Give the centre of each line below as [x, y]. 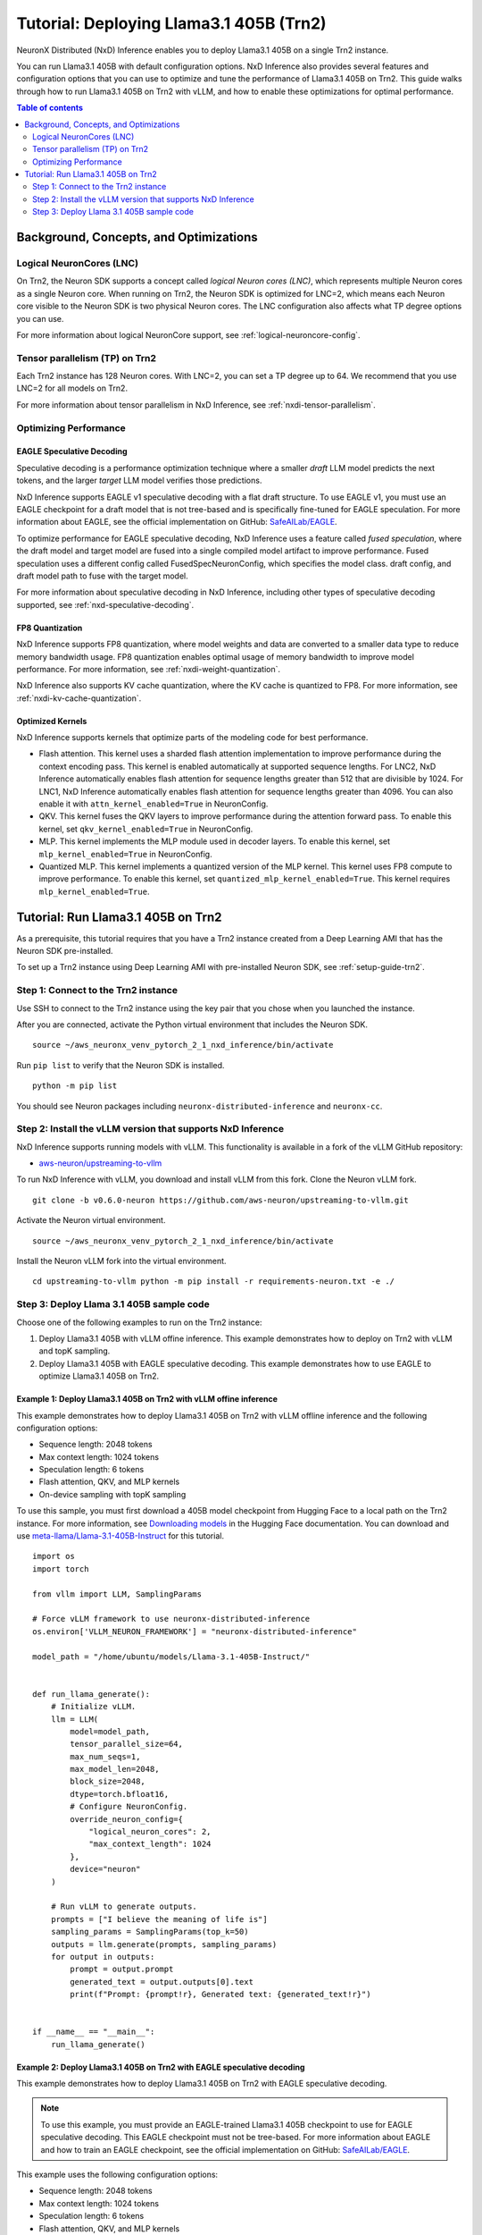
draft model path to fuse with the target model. [102, 576]
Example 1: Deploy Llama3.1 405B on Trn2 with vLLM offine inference [147, 1399]
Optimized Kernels [52, 721]
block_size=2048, [108, 1782]
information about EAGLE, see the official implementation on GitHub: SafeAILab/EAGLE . [177, 522]
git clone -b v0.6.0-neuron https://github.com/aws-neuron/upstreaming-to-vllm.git [221, 1200]
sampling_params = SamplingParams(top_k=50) [150, 1932]
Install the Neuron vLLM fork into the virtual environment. [121, 1261]
